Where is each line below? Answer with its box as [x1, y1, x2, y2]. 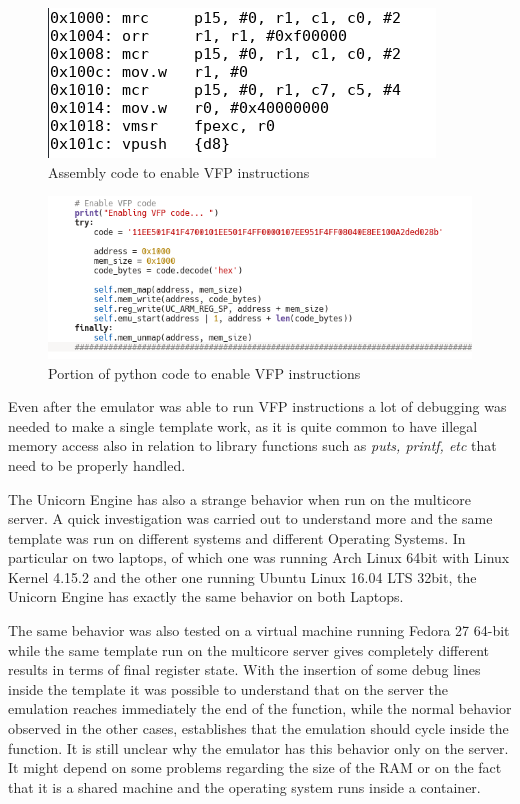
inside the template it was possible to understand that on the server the [8, 678, 449, 699]
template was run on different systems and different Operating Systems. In [8, 527, 466, 548]
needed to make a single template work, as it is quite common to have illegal [8, 415, 478, 436]
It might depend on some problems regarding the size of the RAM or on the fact [8, 757, 502, 778]
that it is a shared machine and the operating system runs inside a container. [8, 776, 481, 797]
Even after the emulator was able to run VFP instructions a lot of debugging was [8, 396, 507, 417]
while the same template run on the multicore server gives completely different [8, 639, 490, 660]
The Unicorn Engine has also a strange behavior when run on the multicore [8, 488, 472, 509]
